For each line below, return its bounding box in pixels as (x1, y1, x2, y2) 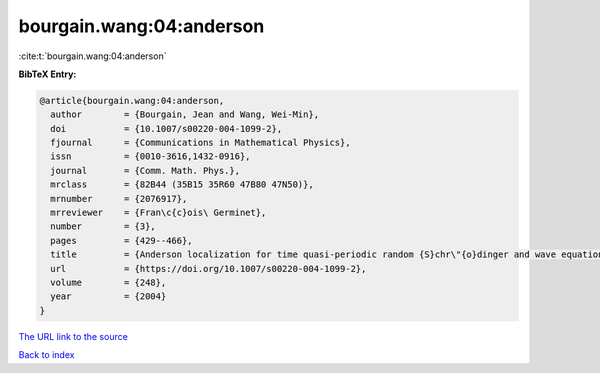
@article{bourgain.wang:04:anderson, (39, 95, 225, 106)
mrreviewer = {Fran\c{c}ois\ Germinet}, (50, 207, 267, 219)
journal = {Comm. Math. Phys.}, (50, 165, 240, 176)
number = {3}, (50, 221, 157, 232)
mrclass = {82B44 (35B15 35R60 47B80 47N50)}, (50, 179, 314, 190)
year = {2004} (50, 291, 167, 302)
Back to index (18, 349, 75, 361)
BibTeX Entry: (18, 68, 77, 80)
